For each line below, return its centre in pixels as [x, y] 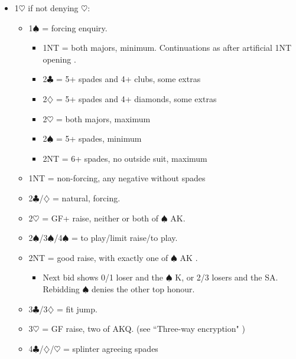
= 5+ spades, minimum [99, 138]
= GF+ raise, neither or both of [100, 218]
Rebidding [61, 288]
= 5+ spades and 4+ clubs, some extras [128, 79]
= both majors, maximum [103, 118]
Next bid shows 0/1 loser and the [103, 277]
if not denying [53, 8]
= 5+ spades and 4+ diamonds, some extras [136, 98]
